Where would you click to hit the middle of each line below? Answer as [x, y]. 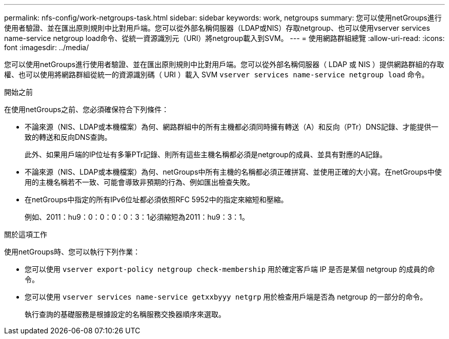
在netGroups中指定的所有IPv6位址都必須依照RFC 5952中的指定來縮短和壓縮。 [156, 199]
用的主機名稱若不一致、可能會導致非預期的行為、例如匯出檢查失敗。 [139, 182]
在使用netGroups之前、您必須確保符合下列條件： [87, 109]
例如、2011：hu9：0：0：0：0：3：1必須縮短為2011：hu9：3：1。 [137, 217]
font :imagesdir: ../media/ [47, 47]
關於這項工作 [26, 234]
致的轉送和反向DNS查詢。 [68, 137]
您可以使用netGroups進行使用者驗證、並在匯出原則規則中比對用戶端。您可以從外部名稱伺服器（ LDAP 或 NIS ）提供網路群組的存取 [224, 64]
